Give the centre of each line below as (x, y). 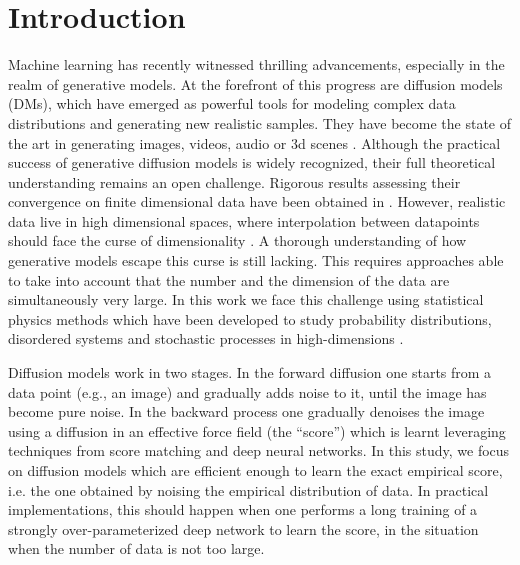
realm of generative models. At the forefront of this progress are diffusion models (255, 83)
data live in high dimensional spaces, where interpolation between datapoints (244, 220)
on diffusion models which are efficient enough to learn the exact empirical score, (255, 470)
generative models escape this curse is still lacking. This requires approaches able (256, 260)
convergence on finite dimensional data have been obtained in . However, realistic (257, 201)
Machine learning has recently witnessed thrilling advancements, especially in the (256, 64)
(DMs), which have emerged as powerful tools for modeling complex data (232, 103)
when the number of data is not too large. (136, 548)
